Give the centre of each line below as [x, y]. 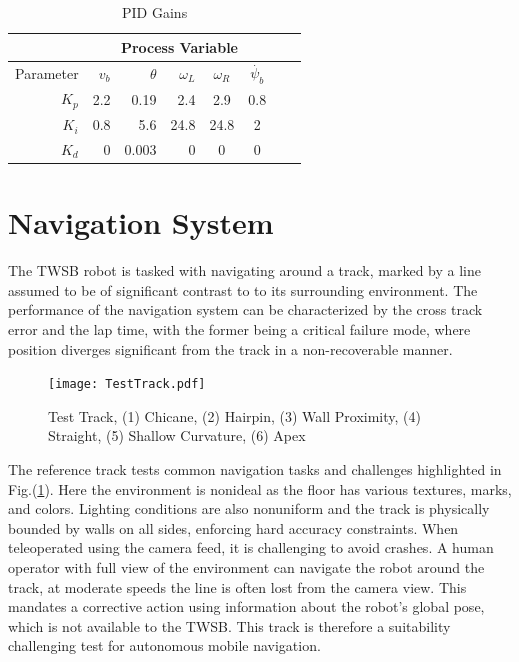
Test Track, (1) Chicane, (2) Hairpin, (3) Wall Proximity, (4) [234, 415]
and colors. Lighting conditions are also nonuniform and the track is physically [249, 508]
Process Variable [179, 46]
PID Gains [155, 12]
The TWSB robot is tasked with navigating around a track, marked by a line [245, 270]
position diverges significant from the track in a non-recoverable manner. [230, 348]
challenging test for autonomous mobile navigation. [164, 645]
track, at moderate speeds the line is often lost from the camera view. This [237, 586]
